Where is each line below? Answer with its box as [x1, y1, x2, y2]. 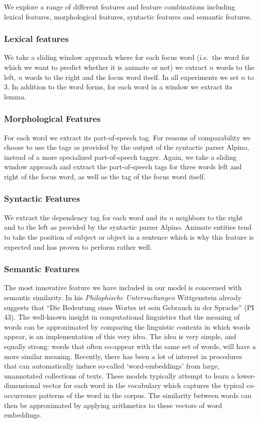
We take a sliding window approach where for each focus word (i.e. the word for [4, 52, 250, 62]
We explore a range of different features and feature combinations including [4, 1, 235, 11]
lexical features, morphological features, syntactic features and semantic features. [4, 11, 252, 21]
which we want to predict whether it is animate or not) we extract [4, 62, 207, 72]
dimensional [4, 380, 40, 391]
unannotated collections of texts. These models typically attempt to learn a [4, 370, 235, 381]
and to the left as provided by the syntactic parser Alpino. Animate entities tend [4, 222, 252, 232]
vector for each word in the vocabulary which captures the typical [42, 380, 244, 391]
